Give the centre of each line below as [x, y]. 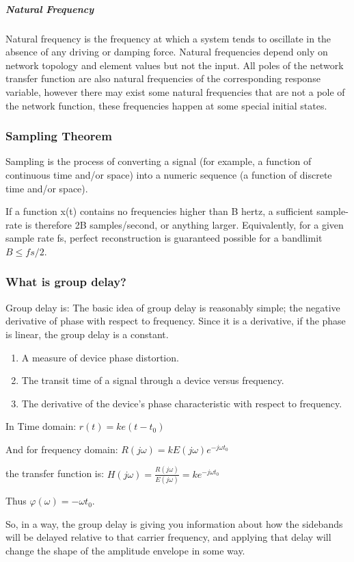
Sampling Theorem [59, 136]
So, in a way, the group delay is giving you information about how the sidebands [174, 523]
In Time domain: [41, 426]
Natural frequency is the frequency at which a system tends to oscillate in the [168, 38]
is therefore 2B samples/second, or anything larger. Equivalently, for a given [184, 224]
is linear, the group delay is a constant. [87, 334]
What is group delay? [66, 282]
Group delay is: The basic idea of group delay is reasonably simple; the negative [173, 307]
